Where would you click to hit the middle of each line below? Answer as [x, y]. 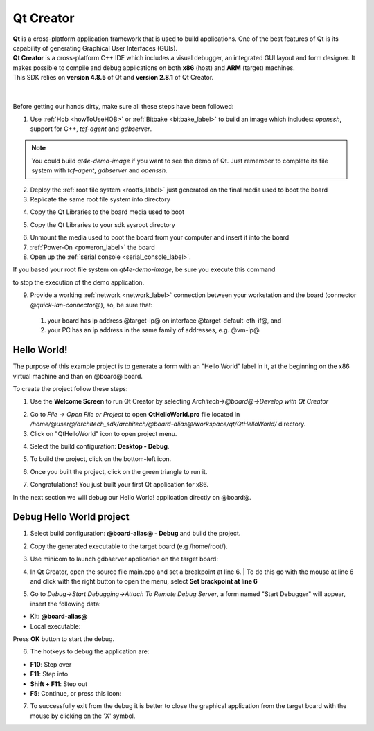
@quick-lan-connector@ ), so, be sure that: [91, 305]
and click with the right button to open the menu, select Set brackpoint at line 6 [144, 581]
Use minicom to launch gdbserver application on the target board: [124, 559]
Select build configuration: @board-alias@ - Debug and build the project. [135, 534]
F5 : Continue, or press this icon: [76, 693]
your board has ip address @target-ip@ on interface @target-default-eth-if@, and [164, 320]
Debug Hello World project [71, 517]
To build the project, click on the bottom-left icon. [101, 459]
